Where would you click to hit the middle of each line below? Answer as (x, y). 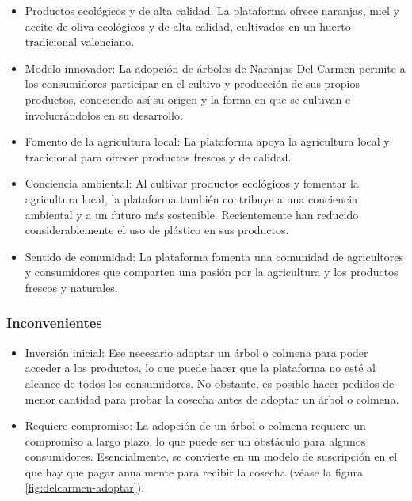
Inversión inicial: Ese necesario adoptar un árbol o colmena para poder (196, 352)
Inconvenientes (54, 323)
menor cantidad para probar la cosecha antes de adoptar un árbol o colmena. (212, 399)
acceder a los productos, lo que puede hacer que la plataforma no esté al (200, 368)
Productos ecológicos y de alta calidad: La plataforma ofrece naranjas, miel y (212, 10)
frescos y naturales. (71, 287)
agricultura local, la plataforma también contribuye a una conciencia (191, 198)
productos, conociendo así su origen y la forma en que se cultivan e (188, 99)
